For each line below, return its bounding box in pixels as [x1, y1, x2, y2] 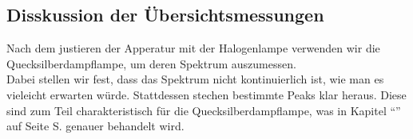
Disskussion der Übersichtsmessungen [6, 2, 324, 27]
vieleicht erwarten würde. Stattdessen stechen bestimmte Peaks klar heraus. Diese [6, 86, 407, 102]
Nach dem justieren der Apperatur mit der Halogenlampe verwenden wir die [6, 40, 380, 56]
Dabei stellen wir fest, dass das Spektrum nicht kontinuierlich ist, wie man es [6, 71, 384, 87]
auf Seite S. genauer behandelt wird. [6, 118, 185, 134]
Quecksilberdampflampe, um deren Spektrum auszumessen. [6, 55, 296, 71]
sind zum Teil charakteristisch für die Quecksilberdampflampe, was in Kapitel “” [6, 102, 401, 118]
